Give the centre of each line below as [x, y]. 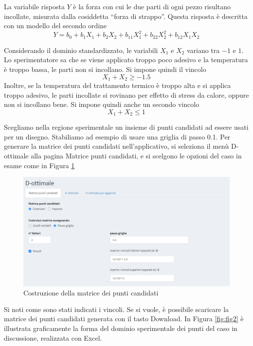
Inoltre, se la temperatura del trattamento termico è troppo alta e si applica [117, 85]
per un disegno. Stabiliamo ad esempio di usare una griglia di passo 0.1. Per [117, 136]
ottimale [16, 155]
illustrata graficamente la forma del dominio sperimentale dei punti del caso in [121, 328]
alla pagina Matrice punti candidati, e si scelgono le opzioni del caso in [136, 155]
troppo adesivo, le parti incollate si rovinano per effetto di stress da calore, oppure [126, 95]
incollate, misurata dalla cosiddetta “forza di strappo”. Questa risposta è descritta [126, 16]
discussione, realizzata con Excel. [53, 337]
